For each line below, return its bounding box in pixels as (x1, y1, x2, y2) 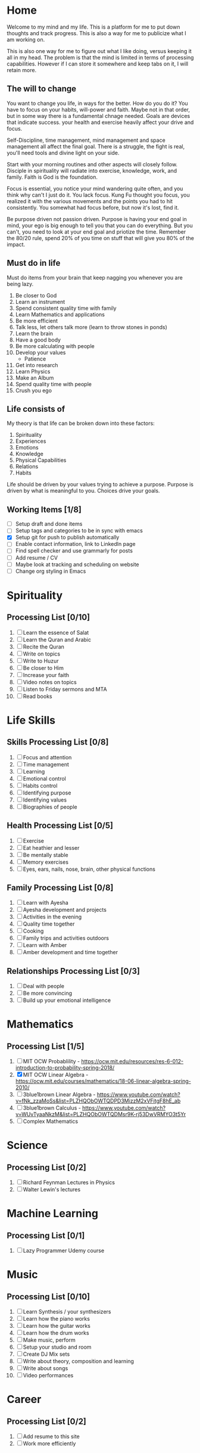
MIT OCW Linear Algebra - (23, 1071, 89, 1079)
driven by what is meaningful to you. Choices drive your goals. (7, 487, 160, 495)
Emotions (15, 444, 39, 451)
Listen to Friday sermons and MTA (23, 685, 107, 693)
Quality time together (23, 920, 75, 927)
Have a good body (15, 336, 61, 343)
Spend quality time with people (15, 380, 92, 387)
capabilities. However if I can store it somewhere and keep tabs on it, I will (7, 60, 189, 67)
